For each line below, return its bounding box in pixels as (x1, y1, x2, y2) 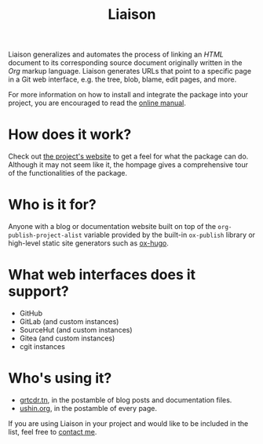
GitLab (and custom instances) (19, 317, 119, 326)
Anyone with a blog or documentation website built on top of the (8, 222, 217, 231)
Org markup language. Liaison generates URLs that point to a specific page (8, 67, 252, 76)
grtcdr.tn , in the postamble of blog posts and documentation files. (19, 395, 232, 405)
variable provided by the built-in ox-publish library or (83, 230, 256, 240)
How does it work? (8, 126, 132, 144)
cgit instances (19, 342, 65, 351)
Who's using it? (8, 369, 112, 388)
